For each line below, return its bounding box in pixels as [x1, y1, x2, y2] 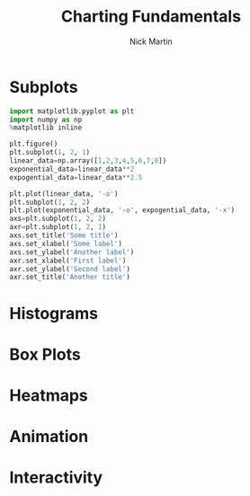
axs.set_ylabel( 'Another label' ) [9, 247, 135, 257]
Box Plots [9, 344, 81, 365]
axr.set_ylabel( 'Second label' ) [9, 264, 130, 273]
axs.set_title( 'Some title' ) [9, 231, 119, 240]
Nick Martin [129, 36, 173, 47]
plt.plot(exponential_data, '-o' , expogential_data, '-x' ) [9, 206, 236, 215]
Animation [9, 427, 89, 447]
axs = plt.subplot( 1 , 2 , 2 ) [9, 214, 106, 224]
